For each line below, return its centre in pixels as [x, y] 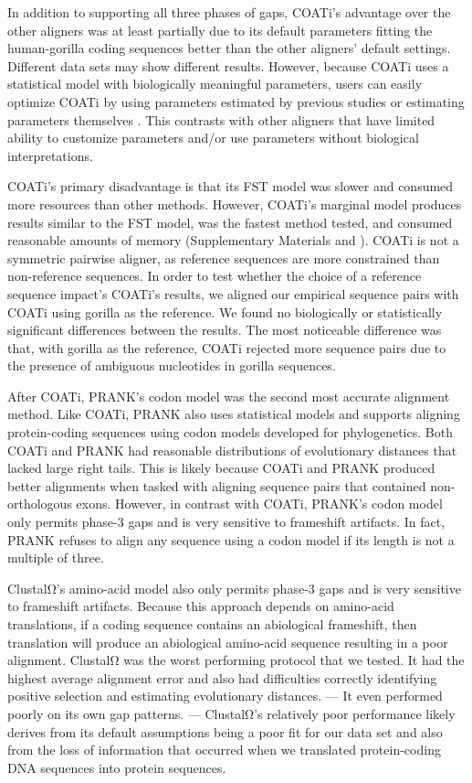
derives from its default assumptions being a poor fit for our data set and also [225, 731]
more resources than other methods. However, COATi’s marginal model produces [235, 204]
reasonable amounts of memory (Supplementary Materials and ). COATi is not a [233, 240]
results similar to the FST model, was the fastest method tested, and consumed [230, 222]
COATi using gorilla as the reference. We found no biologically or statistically [225, 311]
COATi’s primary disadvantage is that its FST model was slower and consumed [231, 186]
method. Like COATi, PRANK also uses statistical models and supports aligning [234, 414]
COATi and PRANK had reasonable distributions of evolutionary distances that [232, 450]
